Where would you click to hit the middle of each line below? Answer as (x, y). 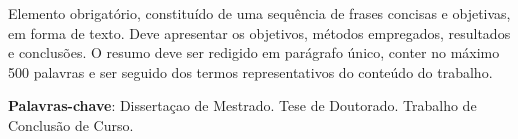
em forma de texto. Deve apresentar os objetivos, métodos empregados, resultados (259, 32)
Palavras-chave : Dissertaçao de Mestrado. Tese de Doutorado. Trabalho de (242, 105)
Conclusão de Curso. (71, 124)
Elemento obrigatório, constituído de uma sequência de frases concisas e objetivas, (259, 13)
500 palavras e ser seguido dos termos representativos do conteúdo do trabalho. (250, 71)
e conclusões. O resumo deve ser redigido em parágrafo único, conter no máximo (254, 52)
